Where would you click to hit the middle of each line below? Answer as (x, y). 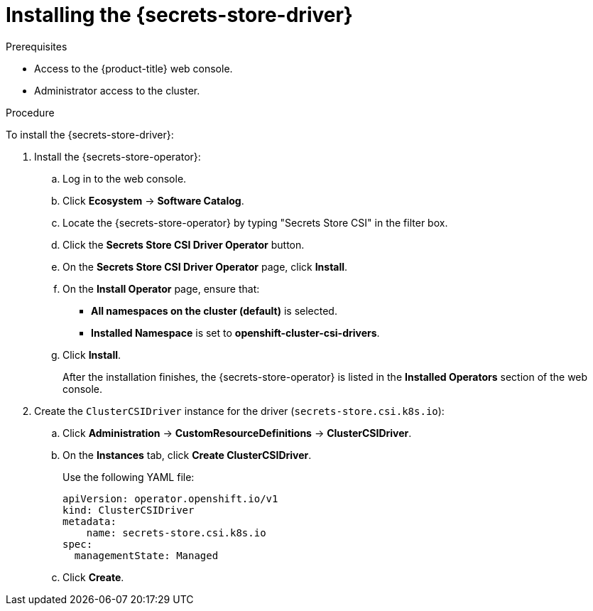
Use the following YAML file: (129, 477)
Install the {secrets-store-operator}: (118, 156)
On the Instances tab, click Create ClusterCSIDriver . (187, 455)
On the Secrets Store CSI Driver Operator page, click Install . (205, 266)
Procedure (30, 112)
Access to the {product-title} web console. (134, 68)
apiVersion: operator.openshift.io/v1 (170, 498)
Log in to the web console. (125, 178)
